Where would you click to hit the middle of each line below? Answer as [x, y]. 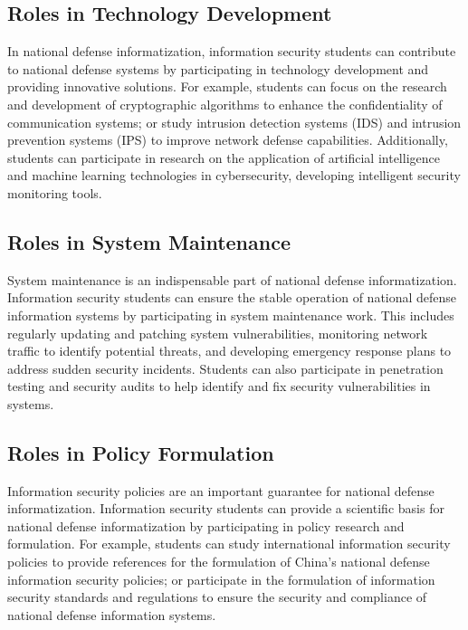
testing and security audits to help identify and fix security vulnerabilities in [219, 386]
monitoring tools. [55, 192]
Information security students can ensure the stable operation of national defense [232, 297]
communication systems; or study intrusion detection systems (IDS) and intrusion [234, 122]
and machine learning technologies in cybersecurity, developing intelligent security [234, 175]
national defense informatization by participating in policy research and [206, 525]
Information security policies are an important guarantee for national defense [221, 490]
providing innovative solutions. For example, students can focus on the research [227, 86]
